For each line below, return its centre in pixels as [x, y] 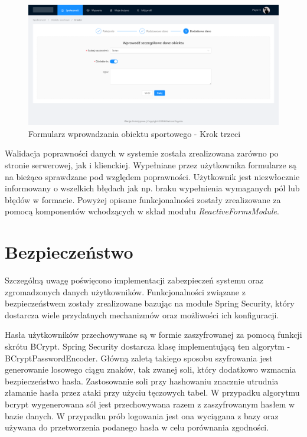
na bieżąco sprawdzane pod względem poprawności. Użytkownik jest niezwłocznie [152, 176]
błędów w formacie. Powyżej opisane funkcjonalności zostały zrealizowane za [143, 199]
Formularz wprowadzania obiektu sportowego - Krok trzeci [135, 133]
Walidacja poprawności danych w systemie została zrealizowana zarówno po [142, 153]
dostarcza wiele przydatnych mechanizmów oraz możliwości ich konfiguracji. [142, 314]
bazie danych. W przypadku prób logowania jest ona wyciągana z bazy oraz [142, 415]
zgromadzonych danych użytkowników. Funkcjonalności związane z [125, 291]
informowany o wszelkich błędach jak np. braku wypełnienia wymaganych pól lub [152, 188]
